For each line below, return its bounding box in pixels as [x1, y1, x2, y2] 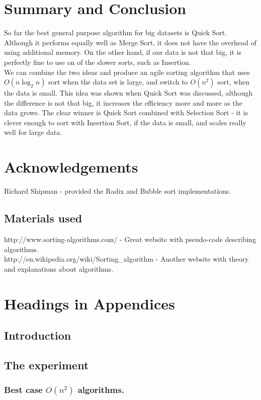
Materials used [4, 210, 82, 226]
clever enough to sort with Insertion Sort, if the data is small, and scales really [4, 117, 246, 127]
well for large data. [4, 127, 62, 137]
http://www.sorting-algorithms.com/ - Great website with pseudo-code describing [4, 233, 256, 244]
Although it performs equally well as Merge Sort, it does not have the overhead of [4, 37, 256, 47]
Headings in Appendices [4, 293, 175, 313]
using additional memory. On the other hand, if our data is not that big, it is [4, 47, 242, 57]
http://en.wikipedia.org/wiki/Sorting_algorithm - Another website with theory [4, 254, 249, 264]
